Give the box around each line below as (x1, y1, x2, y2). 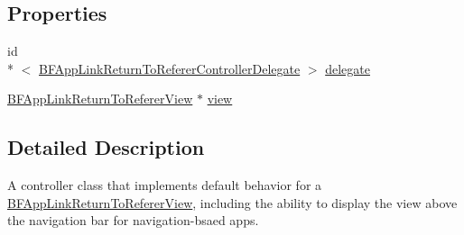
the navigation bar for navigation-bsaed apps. (7, 211, 259, 230)
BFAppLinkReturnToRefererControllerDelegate (39, 59, 301, 77)
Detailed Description (7, 133, 205, 161)
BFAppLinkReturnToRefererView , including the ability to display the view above (7, 193, 458, 212)
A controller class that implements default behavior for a (7, 176, 322, 194)
